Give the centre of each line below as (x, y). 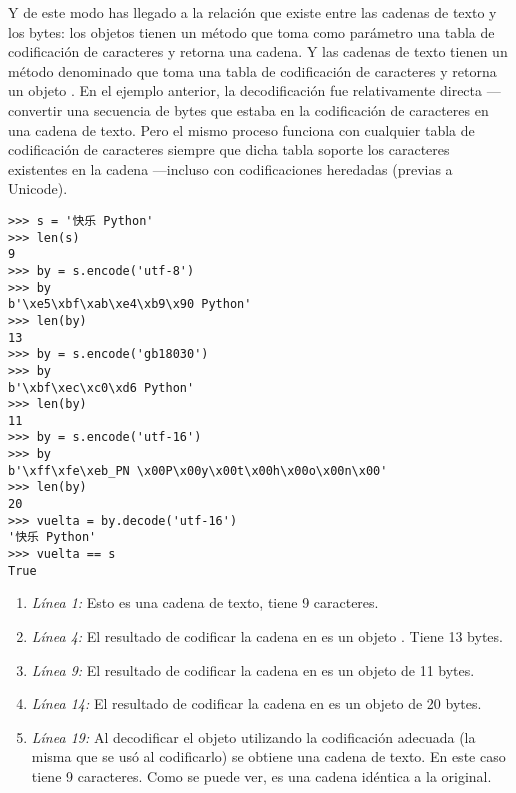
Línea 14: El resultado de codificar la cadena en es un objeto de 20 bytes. (256, 703)
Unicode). (38, 188)
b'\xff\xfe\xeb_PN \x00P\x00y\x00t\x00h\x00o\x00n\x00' (198, 470)
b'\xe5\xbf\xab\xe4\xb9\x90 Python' (130, 304)
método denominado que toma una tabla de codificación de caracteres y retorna (252, 70)
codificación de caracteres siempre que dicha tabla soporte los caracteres (229, 149)
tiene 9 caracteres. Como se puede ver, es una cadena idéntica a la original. (261, 775)
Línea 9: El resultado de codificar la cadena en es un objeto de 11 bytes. (253, 669)
